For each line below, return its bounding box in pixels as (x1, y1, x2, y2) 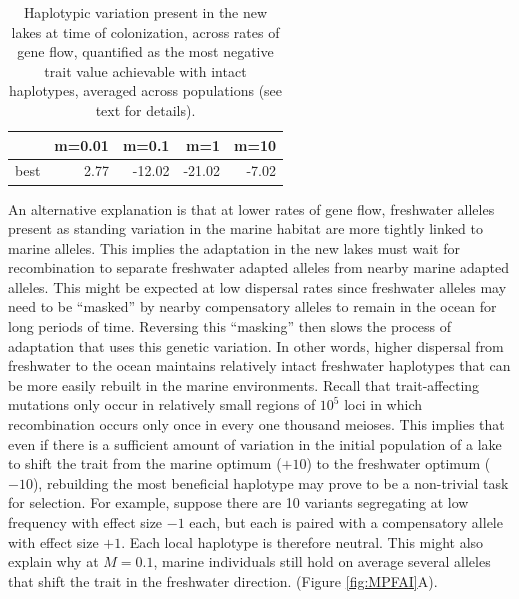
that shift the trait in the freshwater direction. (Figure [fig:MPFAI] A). (8, 570, 438, 591)
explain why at (8, 551, 99, 572)
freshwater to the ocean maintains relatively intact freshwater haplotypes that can (8, 355, 511, 376)
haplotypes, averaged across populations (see (8, 80, 283, 101)
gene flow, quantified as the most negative (17, 41, 274, 62)
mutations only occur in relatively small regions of (8, 394, 316, 415)
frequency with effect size (8, 512, 163, 532)
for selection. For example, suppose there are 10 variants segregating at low (8, 492, 469, 513)
